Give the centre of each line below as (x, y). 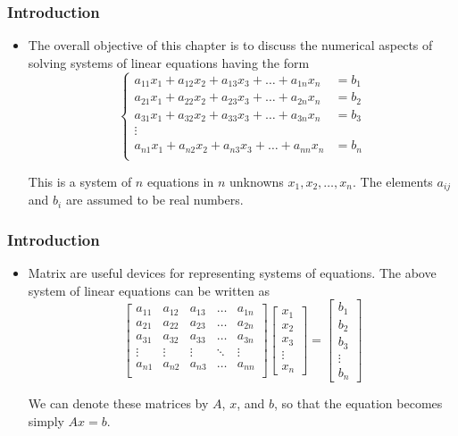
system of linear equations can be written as (149, 290)
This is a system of (80, 181)
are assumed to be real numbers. (154, 200)
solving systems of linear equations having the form (169, 62)
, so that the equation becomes (358, 403)
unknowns (257, 181)
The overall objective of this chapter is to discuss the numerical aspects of (230, 45)
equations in (180, 181)
